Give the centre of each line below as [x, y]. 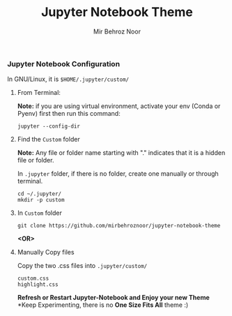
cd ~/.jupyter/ [39, 194]
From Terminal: [39, 93]
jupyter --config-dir [48, 126]
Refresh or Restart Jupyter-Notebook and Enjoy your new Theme [114, 298]
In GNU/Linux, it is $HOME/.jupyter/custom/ [68, 79]
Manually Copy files [46, 253]
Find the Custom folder [48, 140]
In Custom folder [40, 213]
